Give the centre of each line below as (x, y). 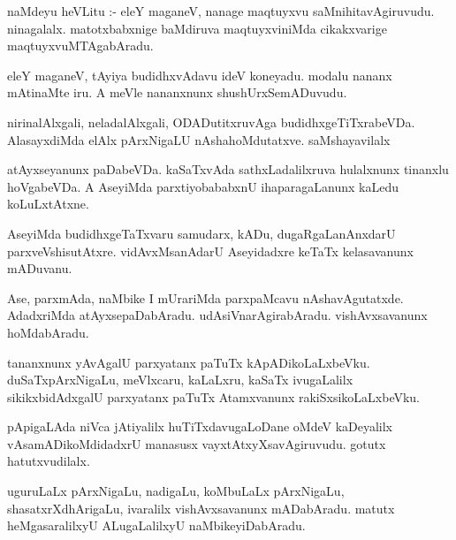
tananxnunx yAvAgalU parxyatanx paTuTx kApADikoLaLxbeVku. (189, 362)
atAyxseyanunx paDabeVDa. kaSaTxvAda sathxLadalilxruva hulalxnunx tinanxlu (228, 169)
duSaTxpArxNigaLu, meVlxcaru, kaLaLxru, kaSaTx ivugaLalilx (180, 380)
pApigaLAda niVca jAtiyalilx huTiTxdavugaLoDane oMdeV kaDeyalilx (200, 426)
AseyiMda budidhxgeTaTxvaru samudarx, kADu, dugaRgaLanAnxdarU (201, 233)
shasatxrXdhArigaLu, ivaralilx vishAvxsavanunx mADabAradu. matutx (201, 508)
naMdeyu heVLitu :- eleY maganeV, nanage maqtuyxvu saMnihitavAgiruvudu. (221, 11)
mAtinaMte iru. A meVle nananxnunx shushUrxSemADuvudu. (177, 92)
